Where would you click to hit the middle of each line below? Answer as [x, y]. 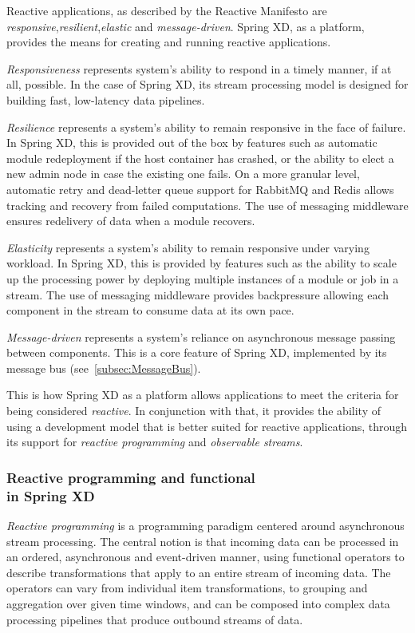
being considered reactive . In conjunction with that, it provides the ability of [194, 411]
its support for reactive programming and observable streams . [155, 442]
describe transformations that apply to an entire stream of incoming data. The [199, 572]
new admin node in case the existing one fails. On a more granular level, [183, 174]
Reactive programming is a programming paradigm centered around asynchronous [206, 525]
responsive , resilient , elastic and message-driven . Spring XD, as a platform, [186, 26]
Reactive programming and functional [131, 477]
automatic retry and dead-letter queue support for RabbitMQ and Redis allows [200, 189]
